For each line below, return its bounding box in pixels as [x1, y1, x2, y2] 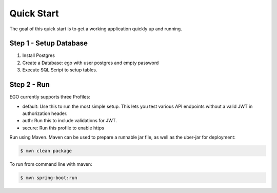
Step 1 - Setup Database [9, 39, 88, 48]
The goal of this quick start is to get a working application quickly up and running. [9, 26, 182, 32]
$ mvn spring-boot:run [20, 175, 77, 181]
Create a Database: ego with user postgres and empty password [22, 60, 159, 66]
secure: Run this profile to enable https [22, 125, 105, 131]
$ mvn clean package [20, 148, 72, 154]
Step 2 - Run [9, 80, 50, 89]
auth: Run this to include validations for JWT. [22, 118, 117, 124]
